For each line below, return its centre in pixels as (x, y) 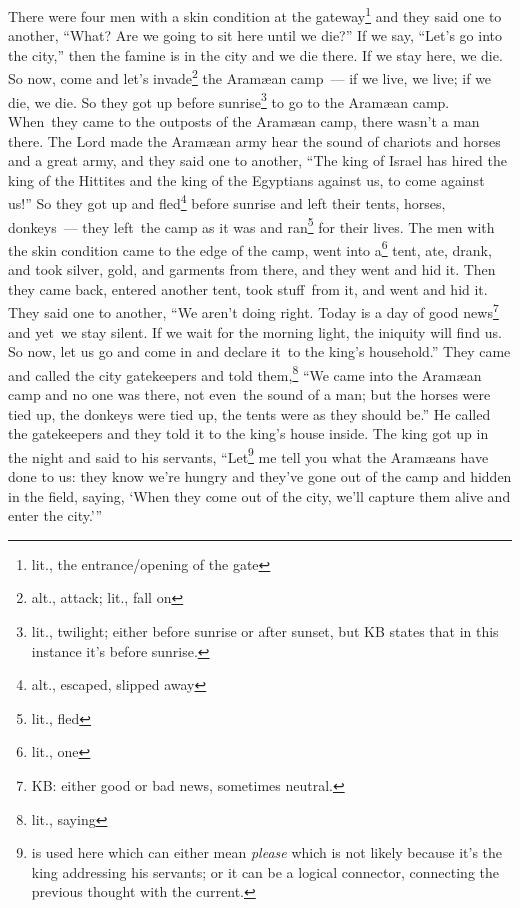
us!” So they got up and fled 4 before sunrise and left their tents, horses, (227, 201)
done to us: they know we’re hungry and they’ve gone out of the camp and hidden (260, 475)
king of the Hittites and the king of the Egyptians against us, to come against (246, 179)
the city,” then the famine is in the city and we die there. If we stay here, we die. (255, 54)
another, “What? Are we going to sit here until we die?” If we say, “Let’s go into (255, 35)
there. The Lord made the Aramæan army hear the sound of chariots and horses (254, 140)
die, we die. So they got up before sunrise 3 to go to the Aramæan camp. (229, 100)
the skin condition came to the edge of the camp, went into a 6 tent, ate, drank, (250, 248)
